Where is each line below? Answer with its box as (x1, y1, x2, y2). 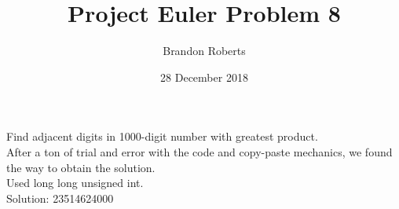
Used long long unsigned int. (6, 174, 144, 191)
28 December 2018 (160, 68, 248, 85)
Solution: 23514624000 (6, 189, 114, 206)
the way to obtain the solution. (6, 159, 156, 175)
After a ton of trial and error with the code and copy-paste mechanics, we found (6, 143, 393, 159)
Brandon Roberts (163, 42, 246, 59)
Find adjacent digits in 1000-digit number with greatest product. (6, 128, 318, 145)
